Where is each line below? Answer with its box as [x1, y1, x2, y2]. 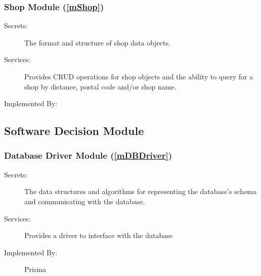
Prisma [24, 264, 47, 274]
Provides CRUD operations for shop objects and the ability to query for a [24, 71, 253, 81]
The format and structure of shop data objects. [24, 37, 170, 48]
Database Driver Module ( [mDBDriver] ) [4, 149, 172, 162]
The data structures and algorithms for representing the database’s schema [24, 186, 257, 197]
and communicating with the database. [24, 196, 145, 206]
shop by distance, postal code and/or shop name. [24, 81, 177, 91]
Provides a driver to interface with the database [24, 230, 172, 241]
